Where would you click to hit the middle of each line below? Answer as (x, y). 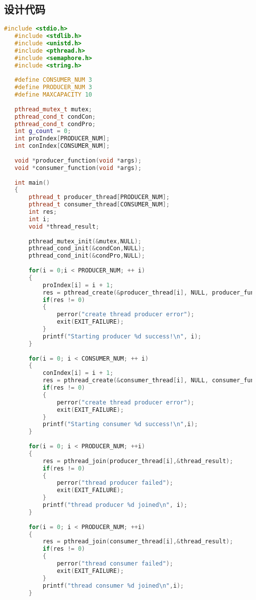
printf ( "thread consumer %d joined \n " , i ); (113, 585)
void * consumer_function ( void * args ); (78, 168)
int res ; (43, 212)
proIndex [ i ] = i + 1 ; (78, 285)
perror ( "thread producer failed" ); (115, 483)
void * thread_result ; (64, 226)
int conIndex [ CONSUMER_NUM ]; (62, 146)
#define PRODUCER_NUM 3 (53, 87)
